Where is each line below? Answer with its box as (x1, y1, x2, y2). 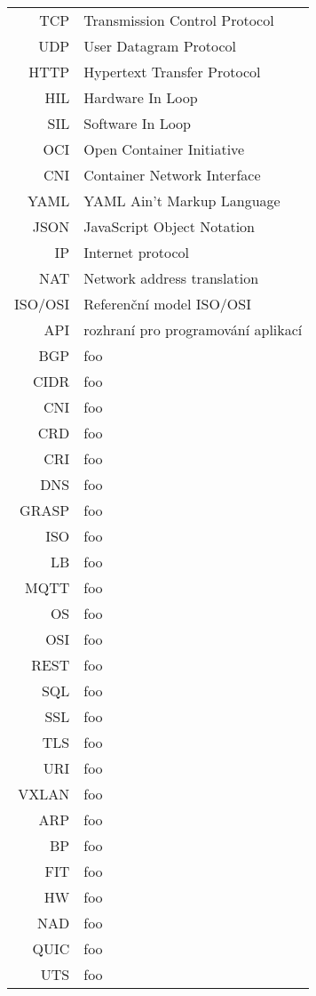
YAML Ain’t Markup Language (83, 190, 280, 211)
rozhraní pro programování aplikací (83, 319, 303, 340)
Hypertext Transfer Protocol (83, 61, 261, 82)
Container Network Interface (83, 165, 261, 185)
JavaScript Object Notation (83, 216, 255, 237)
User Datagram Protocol (83, 36, 237, 56)
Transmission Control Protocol (83, 10, 274, 30)
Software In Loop (83, 113, 191, 133)
